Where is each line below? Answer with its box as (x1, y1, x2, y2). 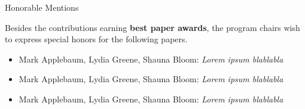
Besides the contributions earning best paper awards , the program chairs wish (5, 21, 300, 33)
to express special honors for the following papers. (5, 33, 188, 45)
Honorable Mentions (5, 1, 79, 13)
